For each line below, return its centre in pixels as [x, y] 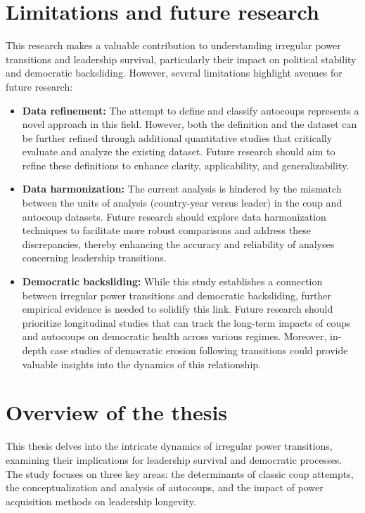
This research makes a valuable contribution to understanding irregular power [173, 45]
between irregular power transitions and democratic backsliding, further [177, 295]
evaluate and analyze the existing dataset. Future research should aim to [179, 151]
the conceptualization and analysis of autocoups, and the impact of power [165, 487]
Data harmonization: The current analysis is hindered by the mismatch [182, 189]
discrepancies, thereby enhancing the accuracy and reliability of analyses [178, 243]
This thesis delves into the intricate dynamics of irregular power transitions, [169, 446]
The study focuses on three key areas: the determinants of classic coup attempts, [180, 473]
